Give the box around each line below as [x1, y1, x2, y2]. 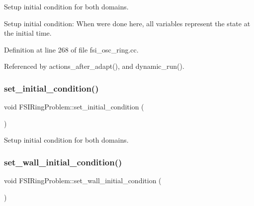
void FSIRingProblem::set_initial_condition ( [4, 102, 144, 112]
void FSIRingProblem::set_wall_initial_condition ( [4, 175, 162, 186]
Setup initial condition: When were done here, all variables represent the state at [4, 18, 251, 28]
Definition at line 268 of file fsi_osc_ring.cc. [4, 44, 139, 54]
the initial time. [4, 28, 52, 38]
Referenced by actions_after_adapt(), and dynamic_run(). [4, 61, 184, 71]
